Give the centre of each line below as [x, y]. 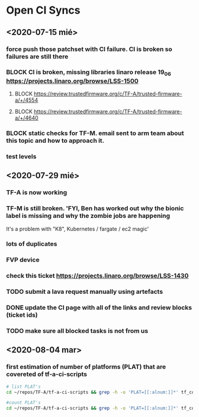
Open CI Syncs [43, 10]
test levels [21, 156]
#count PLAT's [24, 403]
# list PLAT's [24, 386]
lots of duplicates [32, 244]
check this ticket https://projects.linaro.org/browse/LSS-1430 [97, 276]
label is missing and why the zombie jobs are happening [88, 216]
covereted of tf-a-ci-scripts [47, 374]
